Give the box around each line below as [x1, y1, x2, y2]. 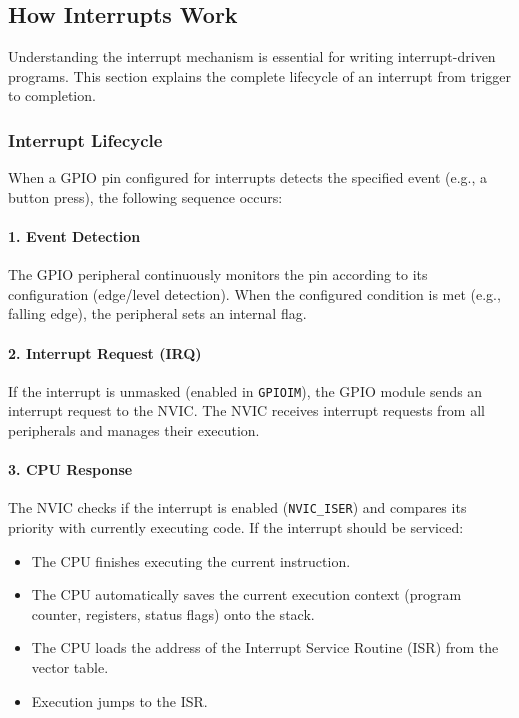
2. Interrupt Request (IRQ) [8, 342, 202, 363]
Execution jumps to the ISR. [31, 690, 208, 711]
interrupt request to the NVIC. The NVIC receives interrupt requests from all [8, 400, 485, 421]
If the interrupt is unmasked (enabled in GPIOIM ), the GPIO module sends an [8, 380, 483, 401]
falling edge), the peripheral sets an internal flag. [8, 303, 307, 324]
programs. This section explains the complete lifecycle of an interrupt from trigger [8, 65, 512, 86]
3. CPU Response [8, 459, 133, 480]
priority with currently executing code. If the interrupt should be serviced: [8, 517, 464, 538]
